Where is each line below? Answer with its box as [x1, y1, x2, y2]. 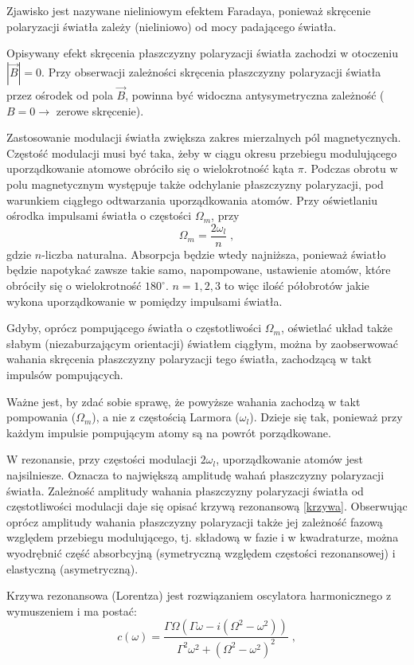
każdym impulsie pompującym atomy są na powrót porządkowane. [6, 424, 331, 440]
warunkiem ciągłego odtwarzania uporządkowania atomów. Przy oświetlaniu [6, 191, 377, 208]
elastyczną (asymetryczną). [6, 560, 139, 577]
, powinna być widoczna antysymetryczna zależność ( [125, 87, 385, 103]
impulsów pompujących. [6, 366, 123, 382]
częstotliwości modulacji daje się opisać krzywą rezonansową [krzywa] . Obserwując [6, 498, 408, 514]
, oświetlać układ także [280, 319, 393, 336]
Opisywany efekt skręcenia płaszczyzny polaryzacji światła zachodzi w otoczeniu [6, 45, 398, 61]
